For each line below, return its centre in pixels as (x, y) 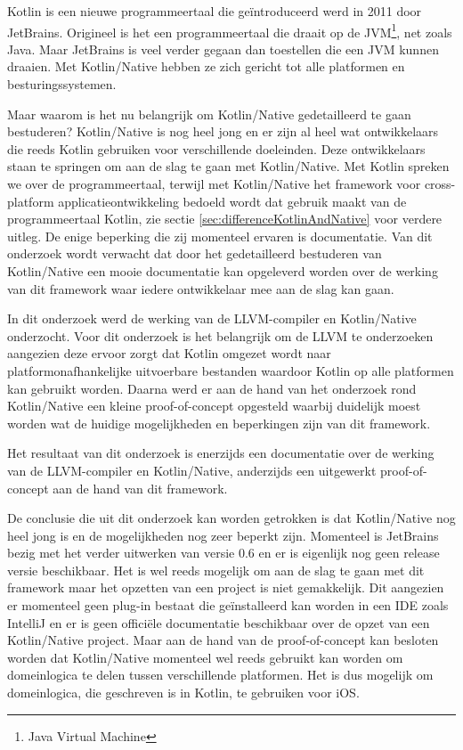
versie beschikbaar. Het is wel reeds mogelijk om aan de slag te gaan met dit (216, 570)
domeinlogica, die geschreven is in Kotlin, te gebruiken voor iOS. (183, 693)
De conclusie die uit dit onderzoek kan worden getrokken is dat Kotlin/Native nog (231, 518)
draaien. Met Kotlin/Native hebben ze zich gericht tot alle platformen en (206, 66)
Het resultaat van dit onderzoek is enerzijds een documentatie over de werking (221, 453)
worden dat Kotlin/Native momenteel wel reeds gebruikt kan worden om (205, 657)
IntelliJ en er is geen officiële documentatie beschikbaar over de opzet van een (219, 622)
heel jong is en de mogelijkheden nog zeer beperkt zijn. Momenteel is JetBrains (223, 535)
